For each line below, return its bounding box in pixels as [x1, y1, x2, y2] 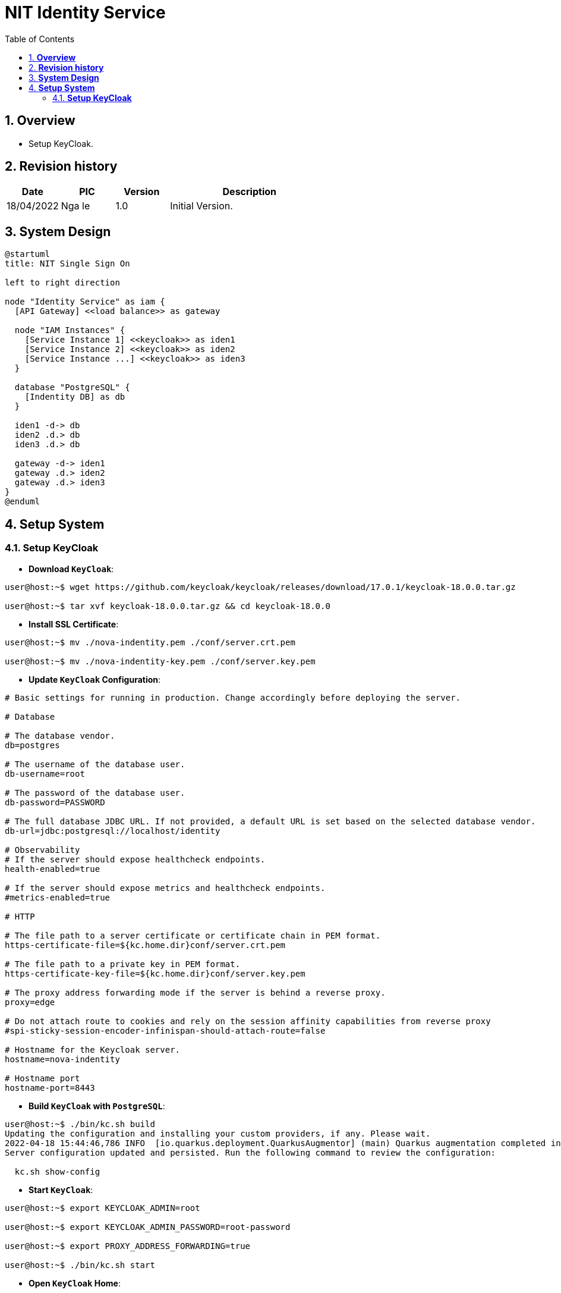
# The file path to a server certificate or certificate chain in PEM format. [5, 930, 381, 940]
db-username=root [5, 768, 85, 779]
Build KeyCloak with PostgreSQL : [29, 1100, 165, 1111]
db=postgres [5, 740, 60, 750]
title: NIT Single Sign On [5, 259, 130, 269]
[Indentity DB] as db [24, 392, 125, 402]
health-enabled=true [5, 864, 100, 874]
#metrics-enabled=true [5, 892, 111, 902]
